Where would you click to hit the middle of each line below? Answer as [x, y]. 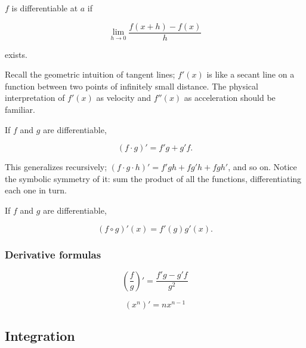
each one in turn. [36, 190]
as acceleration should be [230, 98]
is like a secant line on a [251, 74]
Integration [40, 336]
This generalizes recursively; [56, 167]
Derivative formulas [53, 254]
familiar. [20, 110]
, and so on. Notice [262, 167]
